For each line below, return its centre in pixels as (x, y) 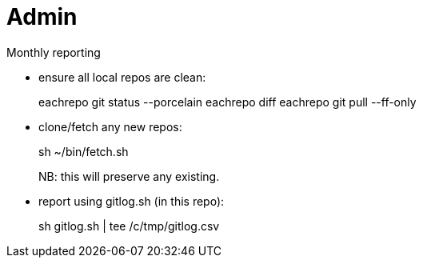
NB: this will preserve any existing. (129, 176)
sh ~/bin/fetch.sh (84, 151)
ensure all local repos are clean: (122, 77)
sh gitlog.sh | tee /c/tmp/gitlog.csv (129, 226)
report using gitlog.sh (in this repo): (132, 201)
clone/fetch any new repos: (110, 126)
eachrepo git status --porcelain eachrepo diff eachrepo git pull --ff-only (227, 102)
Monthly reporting (54, 52)
